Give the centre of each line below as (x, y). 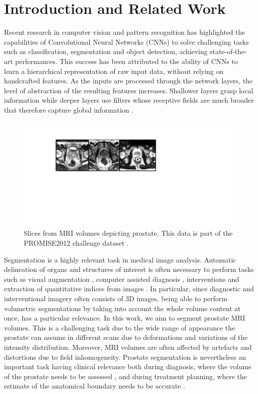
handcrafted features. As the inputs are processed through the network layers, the (128, 81)
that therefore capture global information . (69, 109)
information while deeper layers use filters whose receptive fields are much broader (129, 100)
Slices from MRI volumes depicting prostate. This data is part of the (128, 233)
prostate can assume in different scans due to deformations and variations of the (126, 337)
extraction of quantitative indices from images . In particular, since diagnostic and (129, 289)
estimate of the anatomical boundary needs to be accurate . (95, 386)
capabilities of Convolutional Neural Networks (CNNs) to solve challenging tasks (127, 41)
